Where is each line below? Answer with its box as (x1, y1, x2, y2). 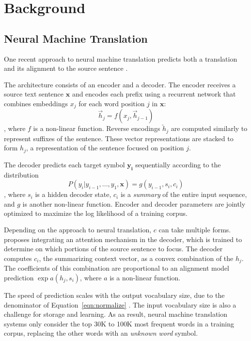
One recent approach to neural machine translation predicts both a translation (4, 53, 237, 64)
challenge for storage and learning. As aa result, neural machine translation (4, 309, 228, 319)
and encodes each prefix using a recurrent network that (72, 89, 236, 99)
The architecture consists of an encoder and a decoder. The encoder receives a (4, 79, 236, 89)
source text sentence (4, 89, 64, 99)
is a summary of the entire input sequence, (120, 189, 247, 199)
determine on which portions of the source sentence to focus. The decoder (4, 244, 223, 254)
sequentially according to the (135, 159, 221, 169)
